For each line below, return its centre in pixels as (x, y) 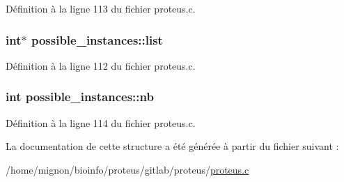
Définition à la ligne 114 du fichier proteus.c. (101, 122)
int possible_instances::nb (80, 97)
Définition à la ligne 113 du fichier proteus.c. (101, 8)
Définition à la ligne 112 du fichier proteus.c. (101, 65)
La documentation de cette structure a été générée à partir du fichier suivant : (172, 146)
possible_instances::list (97, 39)
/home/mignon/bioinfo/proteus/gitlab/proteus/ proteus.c (127, 169)
